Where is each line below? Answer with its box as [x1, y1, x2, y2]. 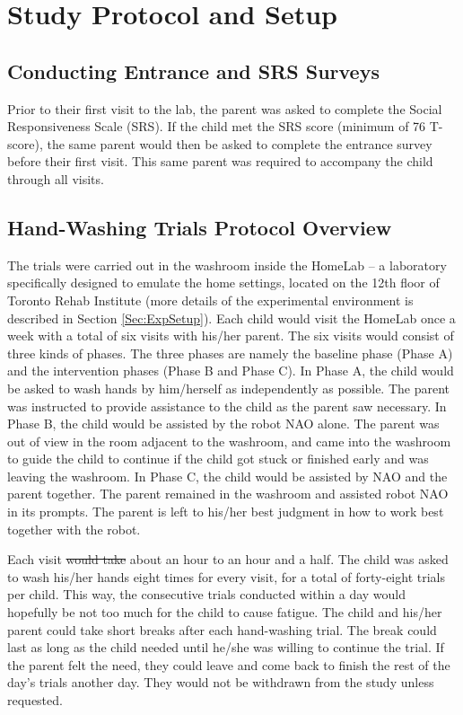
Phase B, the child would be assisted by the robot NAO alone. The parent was [7, 414, 440, 433]
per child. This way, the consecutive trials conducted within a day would [7, 585, 406, 604]
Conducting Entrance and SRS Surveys [7, 57, 380, 84]
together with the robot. [7, 519, 141, 538]
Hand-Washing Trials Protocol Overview [7, 213, 392, 241]
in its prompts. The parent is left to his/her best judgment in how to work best [7, 502, 444, 521]
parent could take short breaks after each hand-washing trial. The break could [7, 620, 437, 639]
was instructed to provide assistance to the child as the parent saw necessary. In [7, 396, 447, 415]
